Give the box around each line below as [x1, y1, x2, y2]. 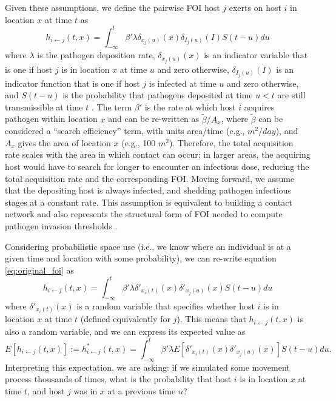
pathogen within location [5, 112, 98, 125]
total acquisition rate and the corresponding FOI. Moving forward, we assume [5, 172, 295, 184]
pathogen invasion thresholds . [5, 220, 118, 232]
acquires [244, 100, 275, 113]
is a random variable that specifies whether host [76, 299, 255, 312]
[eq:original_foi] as [5, 263, 75, 276]
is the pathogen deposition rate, [37, 49, 155, 61]
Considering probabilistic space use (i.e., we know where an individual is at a [5, 240, 291, 252]
